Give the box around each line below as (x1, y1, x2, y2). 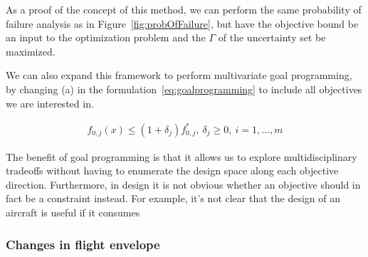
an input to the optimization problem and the (6, 30, 206, 45)
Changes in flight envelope (6, 235, 160, 253)
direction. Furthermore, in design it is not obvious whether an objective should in (6, 177, 361, 192)
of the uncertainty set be (218, 30, 326, 45)
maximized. (6, 43, 56, 58)
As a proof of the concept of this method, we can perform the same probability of (6, 2, 362, 16)
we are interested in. (6, 95, 94, 110)
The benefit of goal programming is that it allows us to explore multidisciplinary (6, 149, 357, 164)
